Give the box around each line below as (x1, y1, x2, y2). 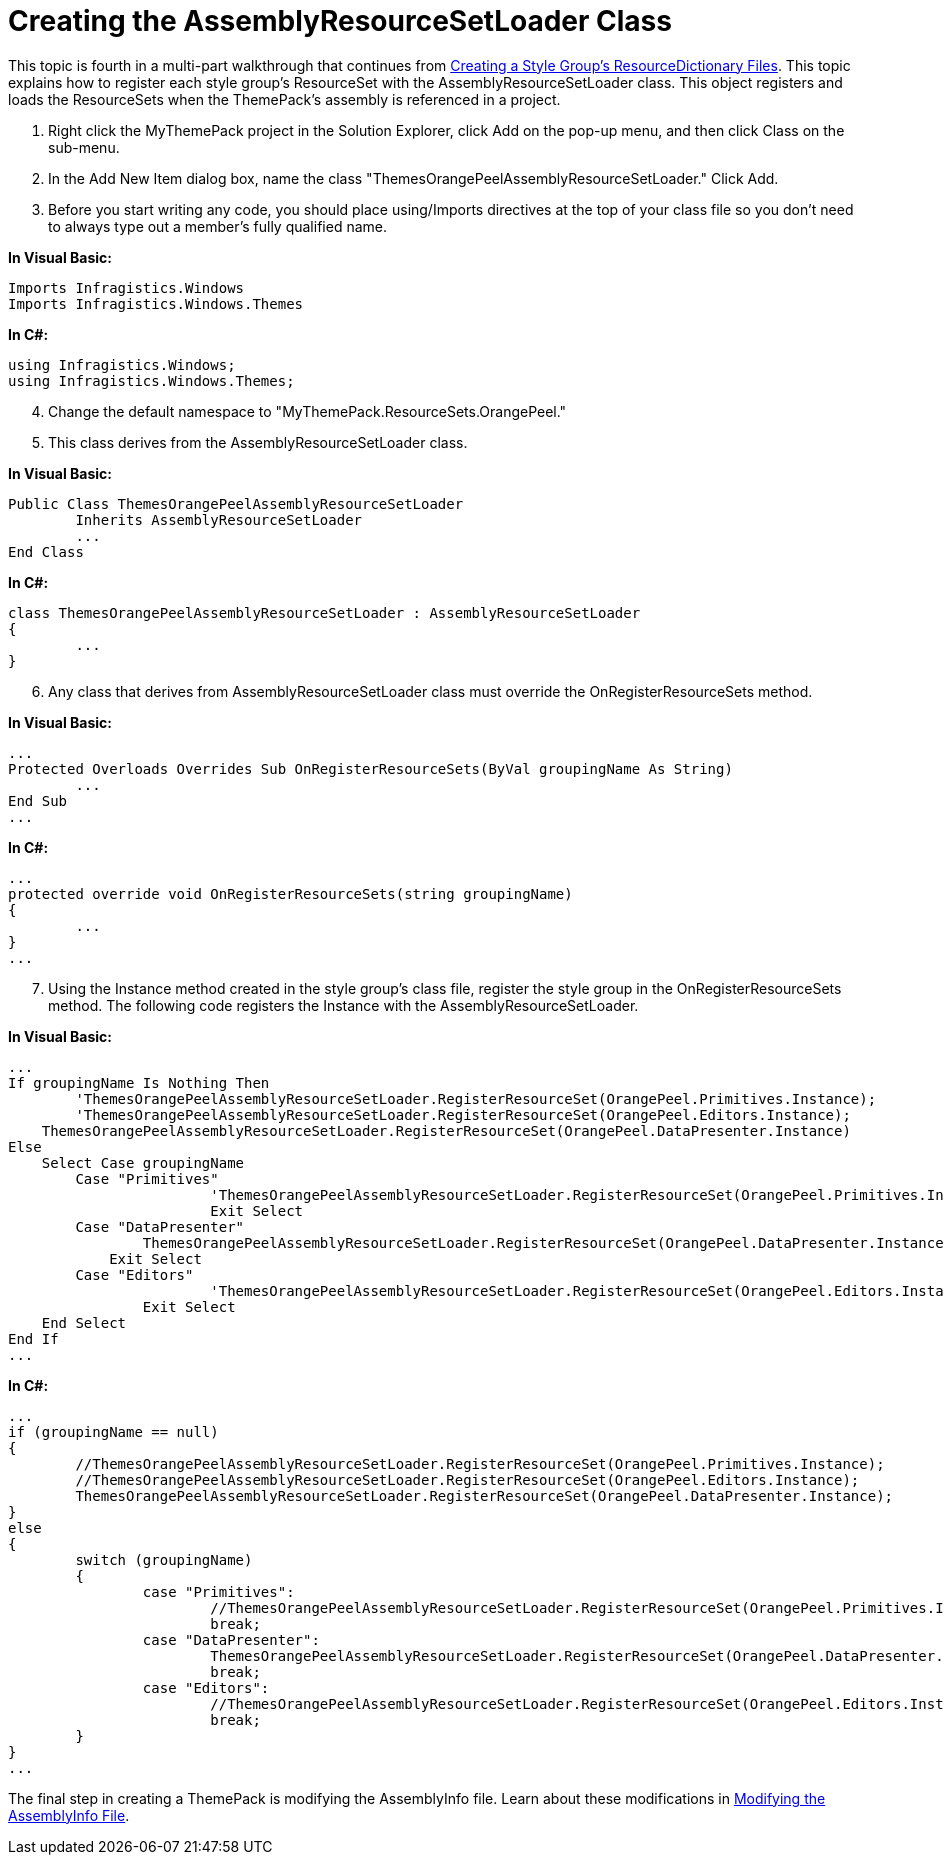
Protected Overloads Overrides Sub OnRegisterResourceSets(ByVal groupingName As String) (8, 760, 733, 777)
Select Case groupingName (41, 1154, 245, 1171)
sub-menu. (48, 138, 120, 156)
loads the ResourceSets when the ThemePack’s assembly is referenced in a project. (8, 90, 561, 108)
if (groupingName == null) (8, 1423, 219, 1440)
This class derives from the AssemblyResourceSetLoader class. (48, 433, 468, 451)
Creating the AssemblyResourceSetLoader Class (8, 4, 672, 38)
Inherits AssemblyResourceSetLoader (75, 511, 363, 528)
